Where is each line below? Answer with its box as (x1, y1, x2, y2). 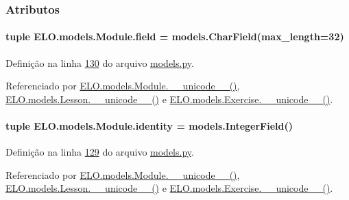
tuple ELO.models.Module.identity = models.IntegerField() (5, 119, 293, 133)
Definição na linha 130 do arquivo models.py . (5, 55, 194, 70)
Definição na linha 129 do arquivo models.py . (5, 145, 194, 159)
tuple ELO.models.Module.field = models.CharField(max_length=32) (5, 29, 344, 44)
